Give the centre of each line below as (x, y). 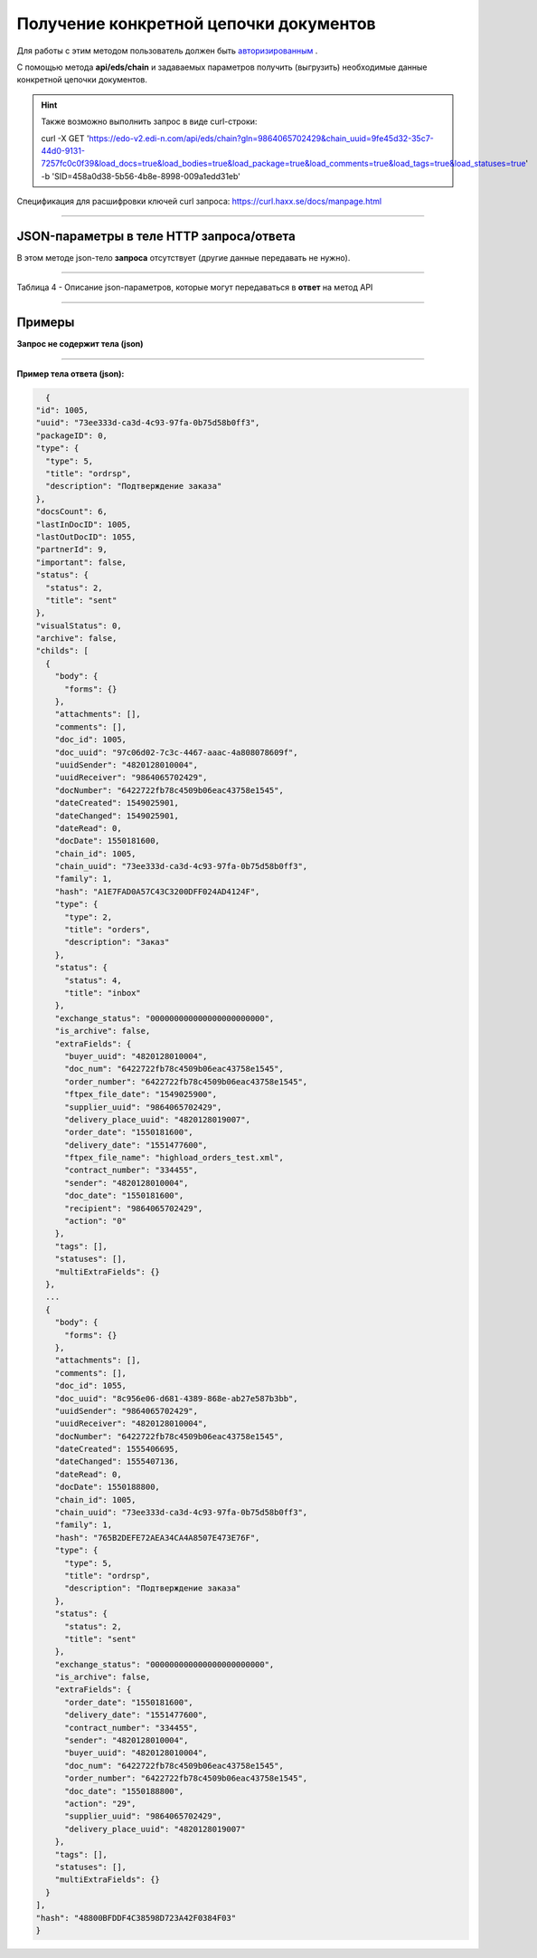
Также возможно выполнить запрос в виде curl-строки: (149, 121)
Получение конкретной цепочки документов (196, 24)
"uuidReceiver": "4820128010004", (131, 1424)
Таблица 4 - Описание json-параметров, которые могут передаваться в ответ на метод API (195, 287)
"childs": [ (62, 651)
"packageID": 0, (72, 435)
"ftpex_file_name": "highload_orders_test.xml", (174, 1158)
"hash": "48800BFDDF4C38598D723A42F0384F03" (136, 1918)
